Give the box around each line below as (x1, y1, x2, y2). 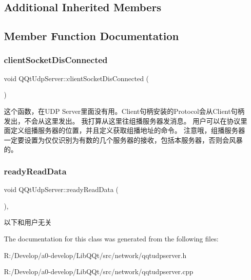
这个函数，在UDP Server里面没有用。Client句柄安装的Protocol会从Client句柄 (4, 106, 245, 116)
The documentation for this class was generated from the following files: (4, 233, 219, 243)
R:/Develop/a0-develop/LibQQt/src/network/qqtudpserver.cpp (4, 266, 193, 277)
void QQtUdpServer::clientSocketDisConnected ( (4, 73, 149, 83)
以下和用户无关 (4, 217, 52, 227)
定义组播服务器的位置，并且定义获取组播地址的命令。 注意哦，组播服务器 (10, 125, 245, 135)
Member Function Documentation (4, 28, 179, 43)
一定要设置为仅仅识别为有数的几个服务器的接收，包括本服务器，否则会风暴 (4, 134, 243, 145)
